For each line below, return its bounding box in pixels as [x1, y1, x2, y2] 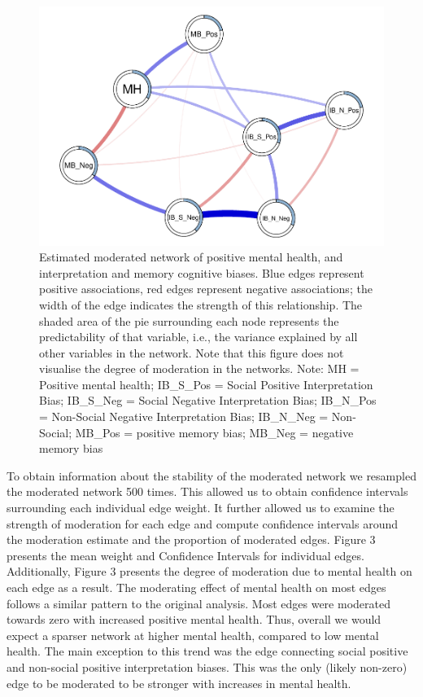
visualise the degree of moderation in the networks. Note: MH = [39, 360, 360, 377]
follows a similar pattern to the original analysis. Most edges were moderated [7, 594, 390, 612]
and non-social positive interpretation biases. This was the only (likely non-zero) [7, 658, 408, 675]
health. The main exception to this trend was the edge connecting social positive [7, 642, 408, 660]
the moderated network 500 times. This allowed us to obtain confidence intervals [7, 483, 408, 500]
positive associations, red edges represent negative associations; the [39, 280, 373, 297]
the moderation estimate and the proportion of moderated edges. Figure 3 [7, 531, 376, 548]
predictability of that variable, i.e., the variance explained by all [39, 328, 358, 345]
